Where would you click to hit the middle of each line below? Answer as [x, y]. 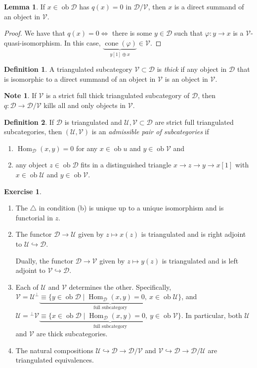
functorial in [34, 217]
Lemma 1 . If [25, 6]
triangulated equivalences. [55, 360]
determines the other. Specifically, [120, 287]
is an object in [186, 79]
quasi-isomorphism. [33, 42]
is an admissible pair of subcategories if [150, 131]
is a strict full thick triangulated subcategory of [118, 95]
